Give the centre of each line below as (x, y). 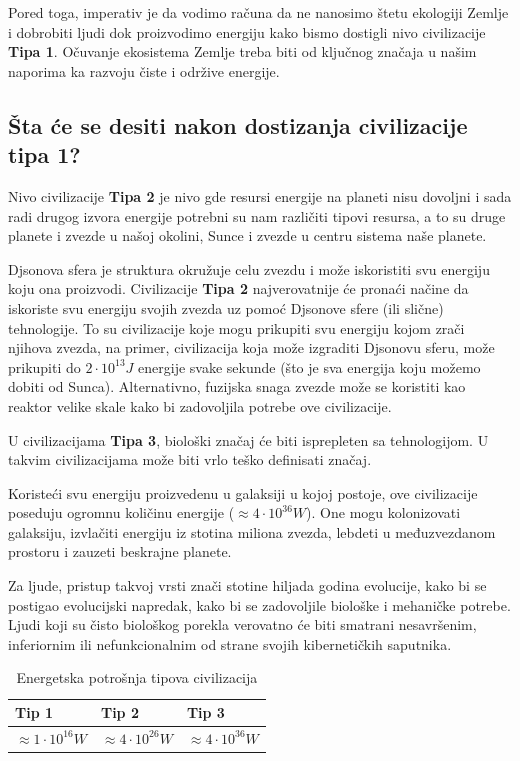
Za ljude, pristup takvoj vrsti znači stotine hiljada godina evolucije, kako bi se (247, 585)
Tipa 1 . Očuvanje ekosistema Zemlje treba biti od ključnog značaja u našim (242, 51)
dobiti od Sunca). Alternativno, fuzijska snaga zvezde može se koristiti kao (237, 386)
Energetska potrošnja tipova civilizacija (137, 677)
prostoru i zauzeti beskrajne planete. (120, 551)
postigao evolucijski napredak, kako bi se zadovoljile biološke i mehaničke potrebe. (259, 604)
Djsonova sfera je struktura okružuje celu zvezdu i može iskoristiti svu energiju (249, 268)
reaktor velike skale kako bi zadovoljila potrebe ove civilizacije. (200, 405)
